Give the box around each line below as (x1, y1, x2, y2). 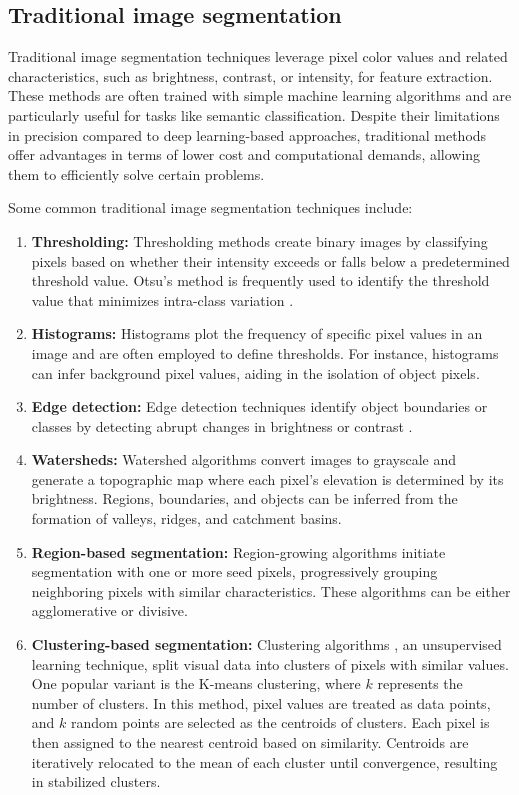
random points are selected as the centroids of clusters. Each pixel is (70, 712, 490, 733)
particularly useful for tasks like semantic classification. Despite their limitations (8, 104, 500, 125)
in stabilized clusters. (31, 771, 161, 792)
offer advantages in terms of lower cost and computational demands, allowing (8, 144, 481, 165)
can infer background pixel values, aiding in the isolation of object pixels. (31, 362, 480, 383)
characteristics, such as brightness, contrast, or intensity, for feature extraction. (8, 65, 493, 86)
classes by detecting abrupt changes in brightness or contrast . (31, 415, 413, 436)
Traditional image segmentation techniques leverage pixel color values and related (8, 46, 508, 67)
